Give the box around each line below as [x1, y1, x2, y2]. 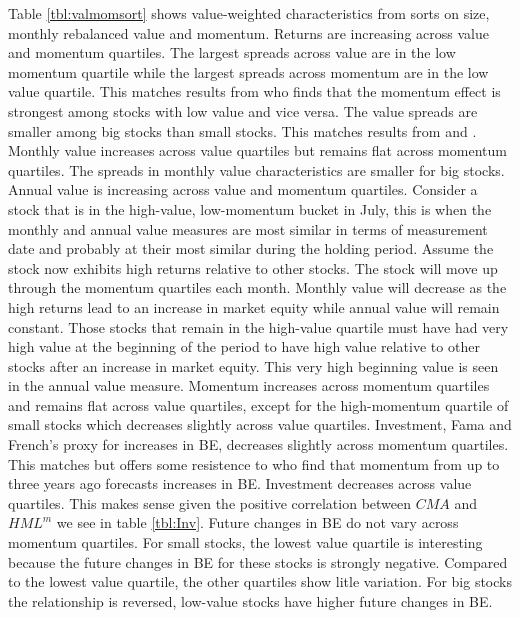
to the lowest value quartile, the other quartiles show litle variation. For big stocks [8, 571, 512, 592]
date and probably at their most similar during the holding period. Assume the [8, 238, 494, 259]
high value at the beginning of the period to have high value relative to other [8, 336, 480, 357]
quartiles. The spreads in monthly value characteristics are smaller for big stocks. [8, 159, 505, 180]
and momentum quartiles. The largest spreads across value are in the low [8, 42, 456, 63]
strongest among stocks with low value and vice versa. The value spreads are [8, 100, 478, 121]
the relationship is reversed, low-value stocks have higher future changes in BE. [8, 590, 493, 611]
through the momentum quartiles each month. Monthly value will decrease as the [8, 277, 507, 298]
